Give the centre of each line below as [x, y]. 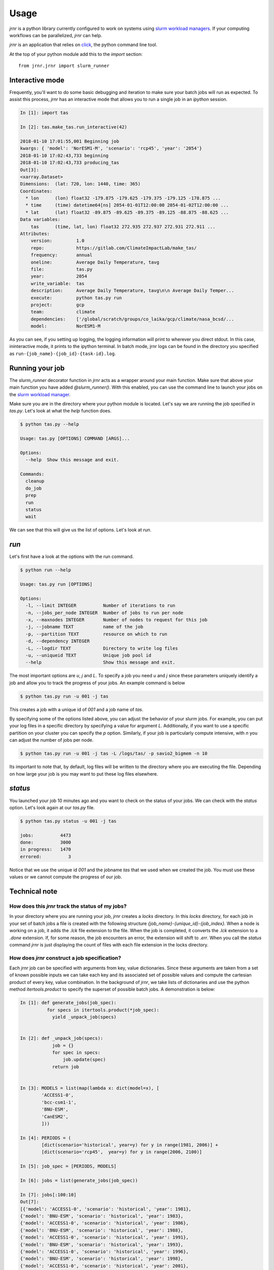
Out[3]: [29, 170]
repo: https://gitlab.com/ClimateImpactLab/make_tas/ [114, 248]
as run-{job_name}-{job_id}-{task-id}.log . [63, 354]
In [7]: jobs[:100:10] [48, 1195]
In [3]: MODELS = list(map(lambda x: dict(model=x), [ [90, 1088]
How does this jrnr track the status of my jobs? [68, 906]
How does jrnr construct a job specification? [65, 958]
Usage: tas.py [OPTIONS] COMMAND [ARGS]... [75, 439]
